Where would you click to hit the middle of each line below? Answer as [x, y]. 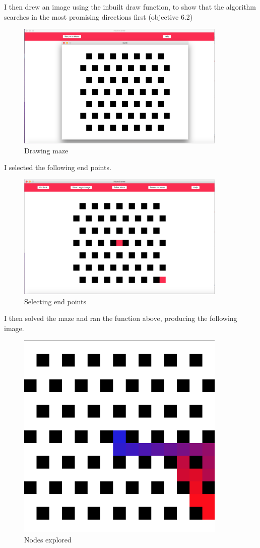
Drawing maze [46, 150]
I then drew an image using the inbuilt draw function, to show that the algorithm [130, 7]
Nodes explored [48, 539]
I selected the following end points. [58, 167]
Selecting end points [55, 301]
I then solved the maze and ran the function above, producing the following [121, 318]
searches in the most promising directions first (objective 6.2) [99, 16]
